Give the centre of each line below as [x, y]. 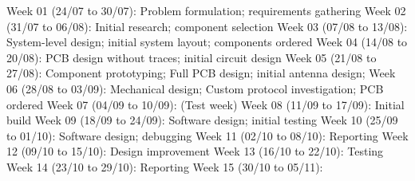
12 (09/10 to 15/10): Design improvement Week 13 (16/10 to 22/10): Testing [195, 151]
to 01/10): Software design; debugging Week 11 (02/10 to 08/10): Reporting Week [207, 135]
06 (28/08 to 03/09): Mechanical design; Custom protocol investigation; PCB [195, 88]
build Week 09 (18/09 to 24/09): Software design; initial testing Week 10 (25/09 [202, 120]
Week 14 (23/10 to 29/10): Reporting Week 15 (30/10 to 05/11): [165, 166]
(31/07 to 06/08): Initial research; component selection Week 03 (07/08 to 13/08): [207, 26]
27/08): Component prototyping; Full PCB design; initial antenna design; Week [201, 73]
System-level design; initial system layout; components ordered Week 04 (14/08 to [207, 42]
